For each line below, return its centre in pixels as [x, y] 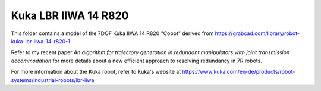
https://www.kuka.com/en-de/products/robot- [239, 72]
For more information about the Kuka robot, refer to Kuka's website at [96, 72]
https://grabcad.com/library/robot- [257, 33]
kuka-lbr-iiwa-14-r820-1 [41, 41]
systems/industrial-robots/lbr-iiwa [53, 80]
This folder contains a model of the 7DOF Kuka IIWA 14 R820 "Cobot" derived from [112, 33]
